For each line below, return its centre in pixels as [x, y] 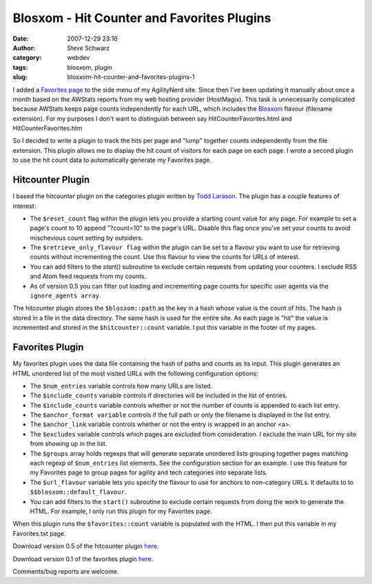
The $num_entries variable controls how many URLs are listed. [121, 386]
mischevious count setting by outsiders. [87, 238]
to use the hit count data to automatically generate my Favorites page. [112, 160]
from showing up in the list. [69, 444]
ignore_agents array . [65, 295]
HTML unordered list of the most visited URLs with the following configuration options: [135, 373]
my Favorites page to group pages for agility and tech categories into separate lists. [149, 472]
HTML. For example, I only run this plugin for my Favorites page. [121, 511]
